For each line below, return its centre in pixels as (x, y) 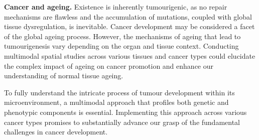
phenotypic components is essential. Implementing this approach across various (125, 112)
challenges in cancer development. (56, 132)
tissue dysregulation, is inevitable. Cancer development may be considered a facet (129, 26)
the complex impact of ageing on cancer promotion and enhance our (109, 65)
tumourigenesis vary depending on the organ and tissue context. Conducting (121, 46)
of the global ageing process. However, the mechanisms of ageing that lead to (122, 36)
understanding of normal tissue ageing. (64, 76)
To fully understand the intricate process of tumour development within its (119, 92)
